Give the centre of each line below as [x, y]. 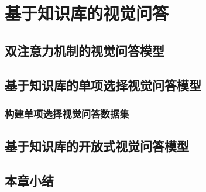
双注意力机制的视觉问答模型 [85, 50]
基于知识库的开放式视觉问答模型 [97, 146]
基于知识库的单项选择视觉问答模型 [103, 85]
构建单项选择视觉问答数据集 [67, 113]
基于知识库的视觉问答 [87, 13]
